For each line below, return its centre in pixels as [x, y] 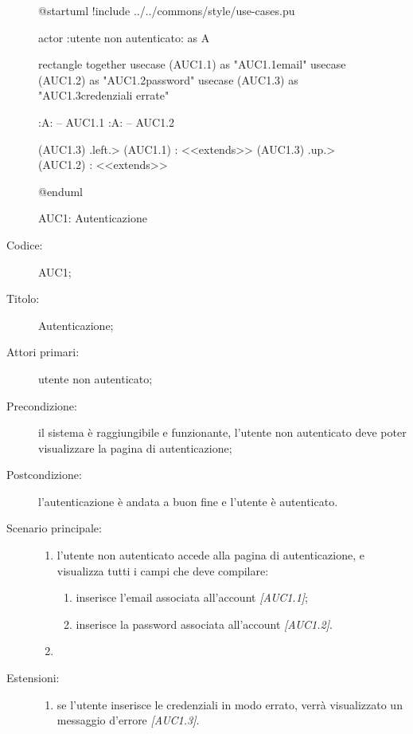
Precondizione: [42, 405]
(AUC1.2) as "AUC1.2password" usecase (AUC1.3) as [168, 79]
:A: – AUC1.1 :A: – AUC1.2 [107, 122]
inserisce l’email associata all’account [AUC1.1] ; [192, 597]
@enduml [61, 191]
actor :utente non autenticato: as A [124, 37]
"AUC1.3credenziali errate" [104, 95]
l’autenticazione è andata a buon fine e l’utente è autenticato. [188, 501]
